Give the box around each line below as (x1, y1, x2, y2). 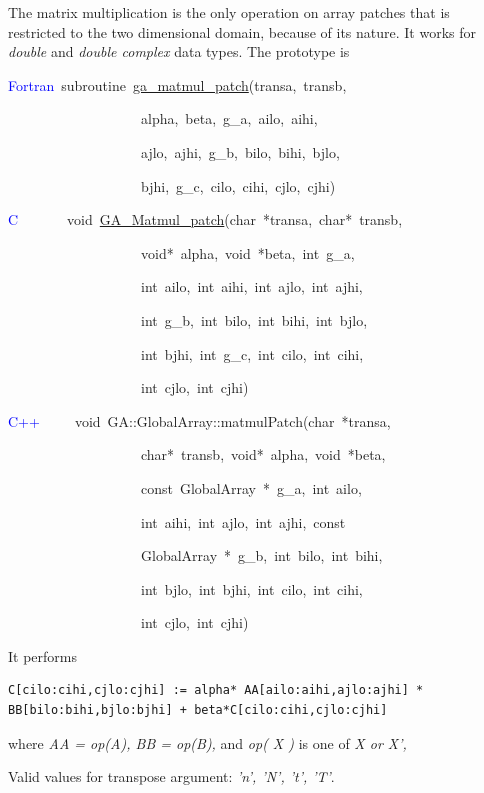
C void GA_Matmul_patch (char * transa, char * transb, (8, 209, 403, 230)
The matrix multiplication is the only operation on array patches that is (8, 2, 450, 22)
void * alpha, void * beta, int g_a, (140, 242, 355, 263)
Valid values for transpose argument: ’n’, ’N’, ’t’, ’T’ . (8, 766, 335, 787)
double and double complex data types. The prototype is (8, 41, 350, 62)
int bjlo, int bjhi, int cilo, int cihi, (140, 578, 363, 599)
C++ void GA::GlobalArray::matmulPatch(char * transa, (8, 410, 391, 431)
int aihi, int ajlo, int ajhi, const (140, 511, 346, 532)
